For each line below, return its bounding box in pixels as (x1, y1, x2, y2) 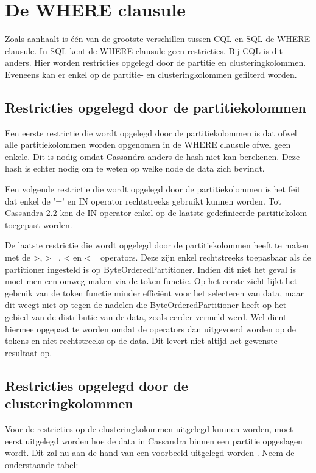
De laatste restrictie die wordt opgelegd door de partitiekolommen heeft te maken (5, 239, 309, 251)
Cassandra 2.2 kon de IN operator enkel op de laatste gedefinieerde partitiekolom (5, 206, 307, 219)
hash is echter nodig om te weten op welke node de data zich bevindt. (5, 162, 265, 175)
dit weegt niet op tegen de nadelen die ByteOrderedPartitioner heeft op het (5, 298, 287, 311)
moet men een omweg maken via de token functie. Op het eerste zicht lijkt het (5, 275, 298, 287)
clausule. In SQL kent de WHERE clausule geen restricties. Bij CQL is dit (5, 44, 283, 57)
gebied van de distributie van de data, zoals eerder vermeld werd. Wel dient (5, 310, 287, 323)
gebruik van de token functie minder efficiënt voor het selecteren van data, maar (5, 286, 304, 299)
